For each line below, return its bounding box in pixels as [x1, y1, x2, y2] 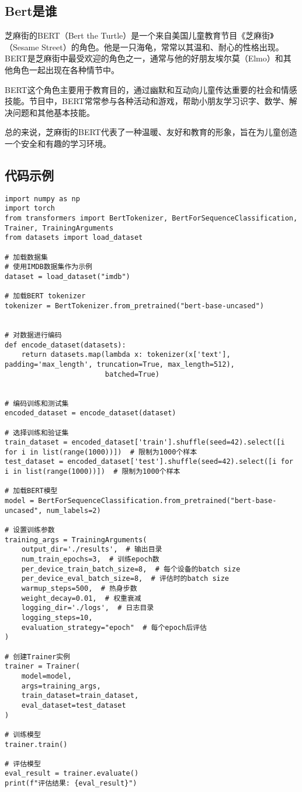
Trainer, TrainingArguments [5, 223, 114, 232]
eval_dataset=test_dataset [21, 701, 126, 710]
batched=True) [105, 370, 159, 378]
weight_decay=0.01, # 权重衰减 [21, 594, 141, 602]
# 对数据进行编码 [5, 330, 62, 339]
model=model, [21, 672, 72, 680]
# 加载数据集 [5, 253, 48, 261]
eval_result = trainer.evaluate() [5, 769, 139, 778]
